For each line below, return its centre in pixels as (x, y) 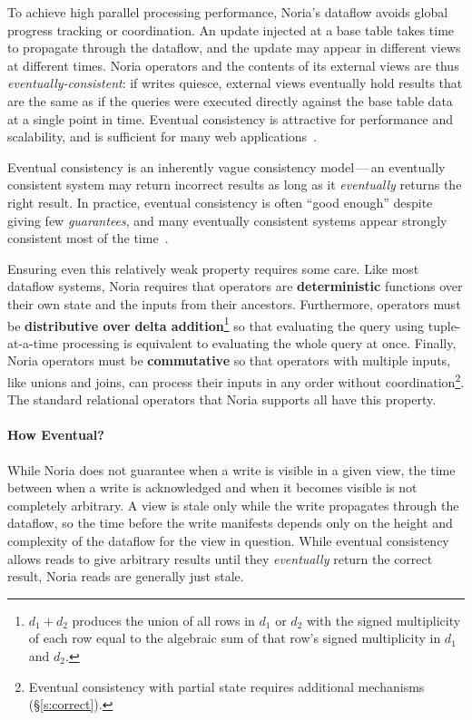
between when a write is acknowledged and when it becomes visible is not (212, 487)
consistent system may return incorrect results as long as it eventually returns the (235, 185)
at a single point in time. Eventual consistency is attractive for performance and (231, 118)
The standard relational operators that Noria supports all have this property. (222, 399)
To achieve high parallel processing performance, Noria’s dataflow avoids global (228, 12)
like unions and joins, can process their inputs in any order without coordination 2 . (236, 380)
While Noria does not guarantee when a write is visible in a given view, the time (231, 469)
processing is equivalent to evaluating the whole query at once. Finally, (259, 342)
